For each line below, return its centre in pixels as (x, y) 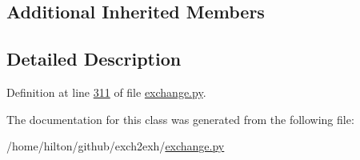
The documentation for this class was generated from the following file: (180, 119)
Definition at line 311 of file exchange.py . (106, 92)
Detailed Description (94, 59)
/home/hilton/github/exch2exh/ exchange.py (116, 146)
